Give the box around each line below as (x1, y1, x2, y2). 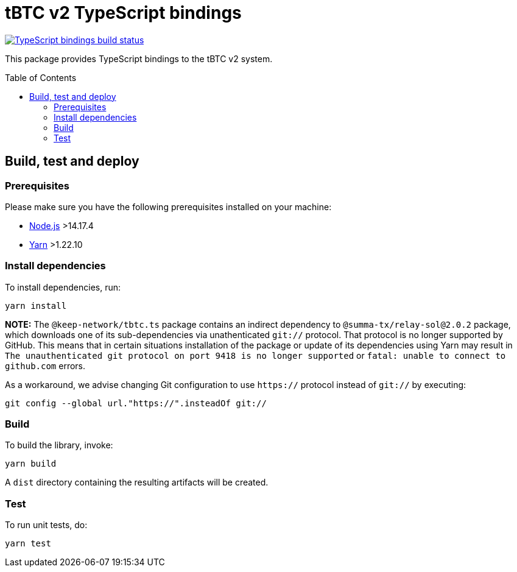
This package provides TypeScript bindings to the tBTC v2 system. (5, 53, 273, 64)
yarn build (5, 459, 57, 469)
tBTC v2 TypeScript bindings (5, 2, 242, 23)
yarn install (5, 300, 67, 311)
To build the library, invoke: (5, 440, 113, 451)
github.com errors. (5, 360, 86, 371)
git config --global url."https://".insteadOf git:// (5, 398, 267, 408)
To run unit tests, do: (5, 520, 88, 531)
